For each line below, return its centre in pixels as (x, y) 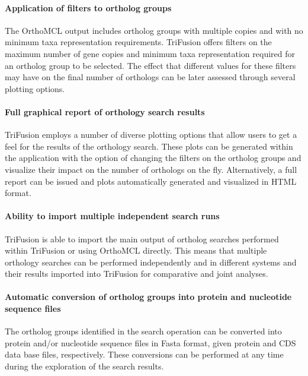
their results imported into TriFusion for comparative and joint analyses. (137, 274)
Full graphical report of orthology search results (105, 111)
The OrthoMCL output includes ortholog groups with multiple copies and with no (154, 30)
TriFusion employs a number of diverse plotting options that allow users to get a (151, 135)
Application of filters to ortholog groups (88, 7)
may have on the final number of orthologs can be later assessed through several (150, 77)
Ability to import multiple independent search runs (112, 216)
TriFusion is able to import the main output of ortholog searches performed (142, 238)
